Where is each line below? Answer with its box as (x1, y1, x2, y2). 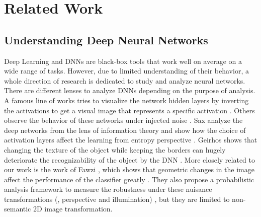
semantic (4, 203, 31, 214)
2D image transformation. (33, 203, 113, 214)
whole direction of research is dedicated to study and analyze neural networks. (4, 75, 245, 86)
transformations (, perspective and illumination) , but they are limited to (4, 193, 230, 204)
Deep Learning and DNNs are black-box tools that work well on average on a (4, 55, 242, 66)
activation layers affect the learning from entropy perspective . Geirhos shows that (4, 134, 257, 145)
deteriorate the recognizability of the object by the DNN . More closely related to (4, 154, 255, 165)
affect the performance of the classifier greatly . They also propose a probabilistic (4, 174, 254, 184)
